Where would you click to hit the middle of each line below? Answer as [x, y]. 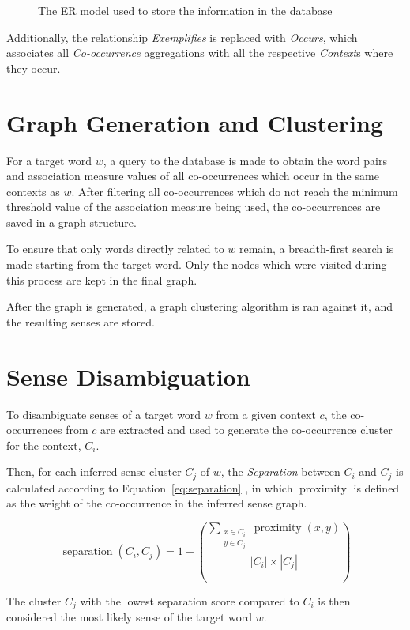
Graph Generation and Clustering [195, 122]
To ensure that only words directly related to [115, 249]
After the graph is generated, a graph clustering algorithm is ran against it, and [200, 306]
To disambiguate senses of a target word [104, 414]
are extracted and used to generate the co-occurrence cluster [246, 430]
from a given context [266, 414]
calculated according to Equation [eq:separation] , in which [150, 487]
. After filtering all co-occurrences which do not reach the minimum [235, 191]
